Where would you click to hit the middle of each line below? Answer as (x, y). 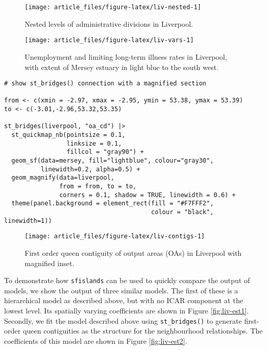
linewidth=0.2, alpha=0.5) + (90, 169)
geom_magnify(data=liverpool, (63, 178)
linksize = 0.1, (94, 143)
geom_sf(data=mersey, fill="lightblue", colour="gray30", (113, 161)
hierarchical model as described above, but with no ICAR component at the (124, 300)
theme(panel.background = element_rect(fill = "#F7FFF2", (113, 204)
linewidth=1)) (28, 221)
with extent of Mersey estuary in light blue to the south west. (122, 67)
